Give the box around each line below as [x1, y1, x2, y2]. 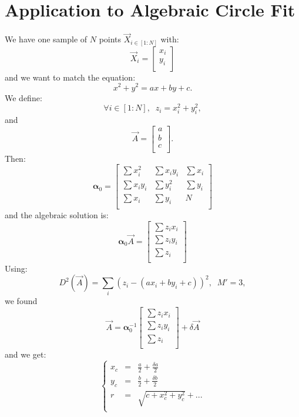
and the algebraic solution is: [5, 209, 109, 221]
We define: [5, 91, 42, 104]
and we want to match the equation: [5, 71, 136, 83]
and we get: [5, 348, 46, 360]
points [99, 33, 122, 45]
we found [5, 295, 38, 307]
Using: [5, 262, 28, 274]
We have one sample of [5, 33, 88, 45]
